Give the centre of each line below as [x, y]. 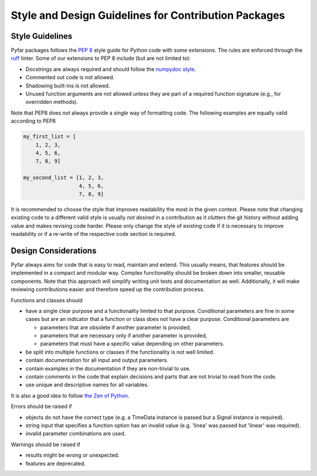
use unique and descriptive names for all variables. [87, 385]
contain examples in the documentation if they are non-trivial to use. [108, 368]
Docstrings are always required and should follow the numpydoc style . [111, 69]
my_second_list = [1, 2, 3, [63, 178]
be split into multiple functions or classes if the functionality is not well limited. [120, 352]
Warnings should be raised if [45, 444]
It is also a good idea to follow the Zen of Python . [70, 396]
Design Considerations [54, 250]
